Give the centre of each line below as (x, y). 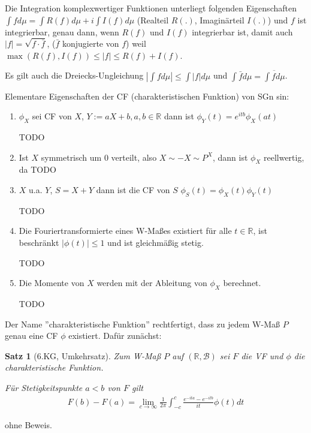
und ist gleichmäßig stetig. (155, 242)
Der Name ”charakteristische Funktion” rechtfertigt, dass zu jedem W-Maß (142, 324)
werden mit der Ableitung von (152, 283)
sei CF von (52, 116)
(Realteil (153, 19)
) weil (136, 43)
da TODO (37, 169)
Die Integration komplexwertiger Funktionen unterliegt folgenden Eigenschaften (151, 8)
